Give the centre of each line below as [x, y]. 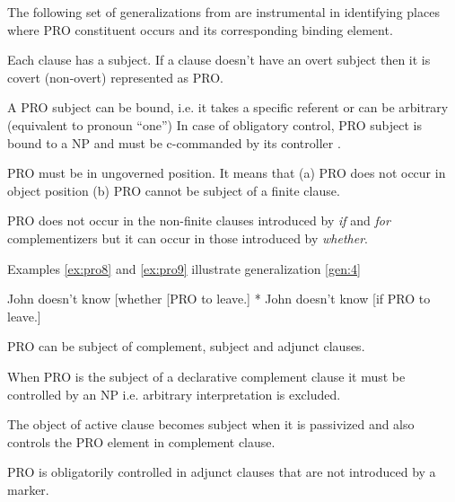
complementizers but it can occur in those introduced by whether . [188, 238]
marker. [28, 489]
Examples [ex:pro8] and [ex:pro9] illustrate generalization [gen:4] [184, 268]
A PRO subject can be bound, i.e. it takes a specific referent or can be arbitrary [228, 107]
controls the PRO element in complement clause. [141, 441]
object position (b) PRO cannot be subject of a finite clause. [174, 190]
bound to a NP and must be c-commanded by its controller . [174, 142]
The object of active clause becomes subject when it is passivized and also [211, 424]
